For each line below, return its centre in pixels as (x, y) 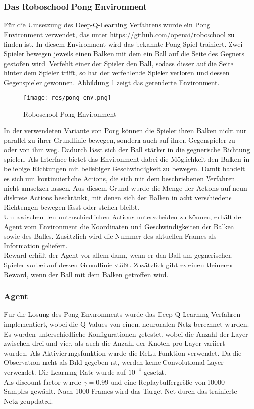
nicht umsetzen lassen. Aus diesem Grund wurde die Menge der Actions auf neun (126, 188)
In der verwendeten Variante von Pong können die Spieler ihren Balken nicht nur (125, 130)
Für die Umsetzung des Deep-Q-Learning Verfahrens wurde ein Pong (107, 25)
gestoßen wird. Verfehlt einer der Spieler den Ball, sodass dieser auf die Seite (119, 63)
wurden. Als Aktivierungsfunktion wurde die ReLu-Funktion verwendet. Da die (123, 352)
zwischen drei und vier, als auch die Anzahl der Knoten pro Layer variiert (115, 343)
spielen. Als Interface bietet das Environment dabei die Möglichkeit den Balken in (127, 159)
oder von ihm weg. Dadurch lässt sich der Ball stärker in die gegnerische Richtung (127, 149)
